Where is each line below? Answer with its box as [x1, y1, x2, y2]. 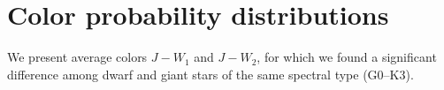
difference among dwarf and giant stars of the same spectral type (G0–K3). [7, 64, 414, 83]
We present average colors [7, 48, 148, 66]
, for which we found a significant [256, 48, 437, 66]
